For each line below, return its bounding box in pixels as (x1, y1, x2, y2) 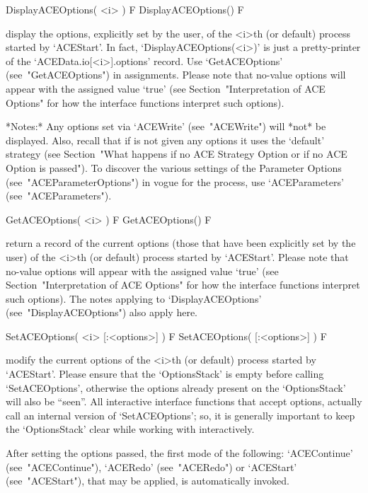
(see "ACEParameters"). (6, 188, 112, 203)
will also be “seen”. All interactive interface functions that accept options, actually (6, 394, 362, 409)
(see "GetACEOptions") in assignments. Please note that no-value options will (6, 67, 346, 82)
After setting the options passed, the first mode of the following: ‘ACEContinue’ (6, 446, 353, 460)
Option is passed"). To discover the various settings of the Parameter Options (6, 160, 342, 175)
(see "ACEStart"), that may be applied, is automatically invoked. (6, 473, 289, 488)
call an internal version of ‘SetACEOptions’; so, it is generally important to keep (6, 407, 355, 422)
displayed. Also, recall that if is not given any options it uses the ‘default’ (6, 132, 325, 147)
